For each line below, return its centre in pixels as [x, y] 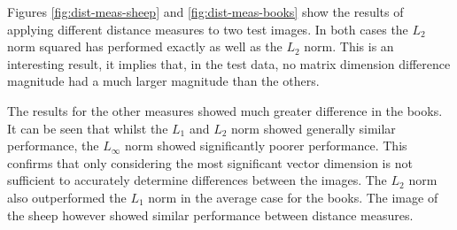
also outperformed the [67, 197]
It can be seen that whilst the [88, 128]
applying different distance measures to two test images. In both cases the [208, 29]
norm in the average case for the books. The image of [293, 197]
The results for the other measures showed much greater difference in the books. [225, 110]
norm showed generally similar [314, 128]
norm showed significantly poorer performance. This [266, 146]
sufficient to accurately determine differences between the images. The [197, 180]
